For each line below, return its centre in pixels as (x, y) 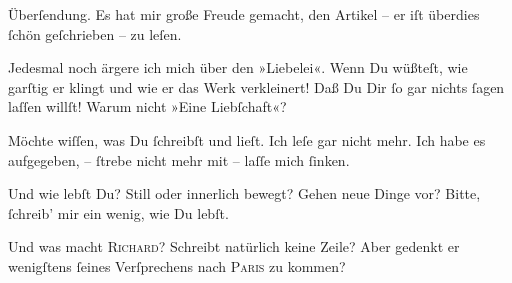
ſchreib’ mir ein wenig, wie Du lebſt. (118, 212)
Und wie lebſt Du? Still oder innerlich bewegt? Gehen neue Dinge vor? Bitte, (244, 193)
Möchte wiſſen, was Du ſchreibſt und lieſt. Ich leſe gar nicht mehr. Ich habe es (247, 139)
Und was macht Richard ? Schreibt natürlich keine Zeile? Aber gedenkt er (234, 246)
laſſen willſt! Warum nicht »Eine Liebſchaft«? (147, 106)
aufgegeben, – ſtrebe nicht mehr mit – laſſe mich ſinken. (179, 159)
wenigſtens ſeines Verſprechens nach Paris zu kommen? (177, 265)
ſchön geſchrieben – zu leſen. (95, 33)
